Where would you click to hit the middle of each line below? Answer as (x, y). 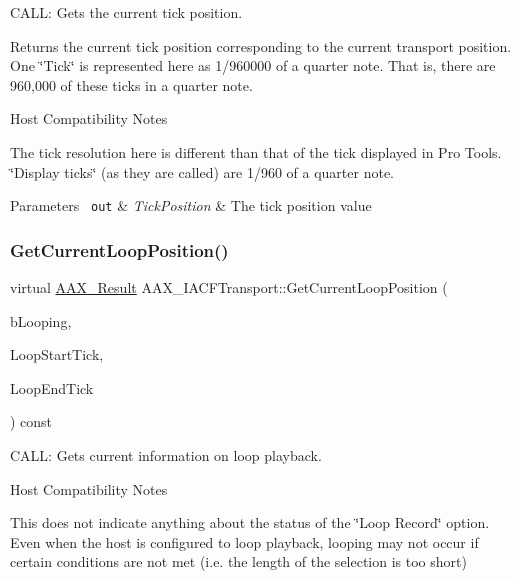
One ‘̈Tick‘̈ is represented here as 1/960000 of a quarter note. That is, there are (253, 65)
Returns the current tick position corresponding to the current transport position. (261, 45)
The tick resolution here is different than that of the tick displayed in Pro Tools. (256, 151)
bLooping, (41, 320)
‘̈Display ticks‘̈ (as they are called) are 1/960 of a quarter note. (202, 171)
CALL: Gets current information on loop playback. (166, 455)
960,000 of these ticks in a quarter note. (131, 84)
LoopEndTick (52, 387)
